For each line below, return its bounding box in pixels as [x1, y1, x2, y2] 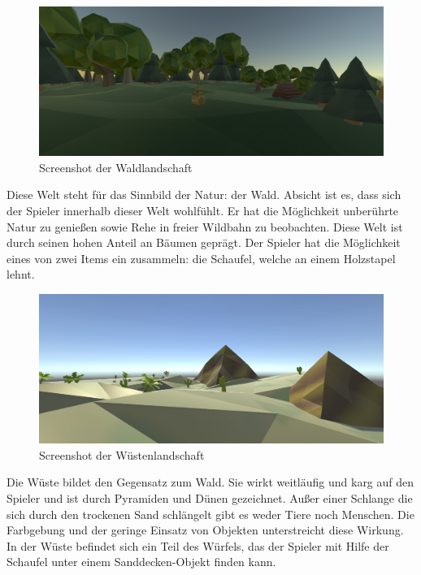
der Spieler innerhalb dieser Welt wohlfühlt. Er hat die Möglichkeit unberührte [7, 202, 399, 219]
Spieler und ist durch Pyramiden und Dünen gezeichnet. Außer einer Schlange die [7, 490, 413, 507]
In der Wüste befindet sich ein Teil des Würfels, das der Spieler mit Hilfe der [7, 537, 389, 554]
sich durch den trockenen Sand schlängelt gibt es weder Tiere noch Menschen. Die [7, 505, 414, 522]
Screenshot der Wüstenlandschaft [39, 446, 205, 463]
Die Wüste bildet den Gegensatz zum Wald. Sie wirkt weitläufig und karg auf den [7, 473, 414, 491]
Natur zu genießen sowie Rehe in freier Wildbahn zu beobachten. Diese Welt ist [7, 218, 403, 235]
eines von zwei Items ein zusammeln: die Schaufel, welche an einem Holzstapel [7, 249, 396, 266]
